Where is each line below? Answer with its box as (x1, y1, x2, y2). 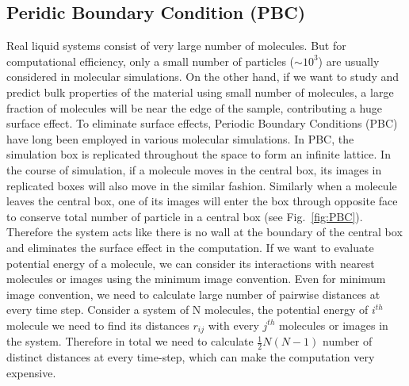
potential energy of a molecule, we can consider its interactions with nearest (6, 254, 375, 271)
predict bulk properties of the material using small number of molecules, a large (6, 83, 394, 100)
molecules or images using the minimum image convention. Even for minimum (6, 270, 386, 287)
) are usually (318, 52, 380, 69)
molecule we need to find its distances (6, 316, 189, 333)
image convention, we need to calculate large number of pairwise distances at (6, 285, 380, 302)
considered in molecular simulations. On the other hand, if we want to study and (6, 68, 399, 85)
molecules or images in (278, 316, 388, 333)
